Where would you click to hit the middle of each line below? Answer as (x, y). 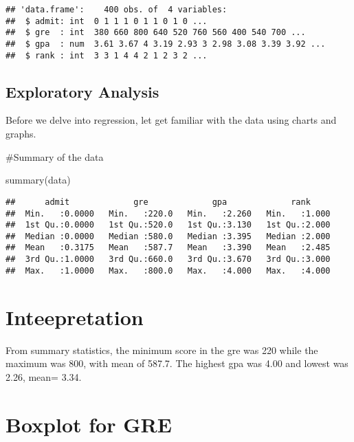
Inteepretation (75, 317)
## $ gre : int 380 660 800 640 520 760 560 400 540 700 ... (156, 33)
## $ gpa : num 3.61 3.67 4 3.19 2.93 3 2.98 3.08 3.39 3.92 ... (166, 44)
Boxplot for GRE (89, 424)
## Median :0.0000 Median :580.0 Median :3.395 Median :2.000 (168, 236)
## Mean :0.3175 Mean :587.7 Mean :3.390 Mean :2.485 (168, 248)
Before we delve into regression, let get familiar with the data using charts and (171, 120)
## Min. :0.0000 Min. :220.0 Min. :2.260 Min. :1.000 (168, 213)
